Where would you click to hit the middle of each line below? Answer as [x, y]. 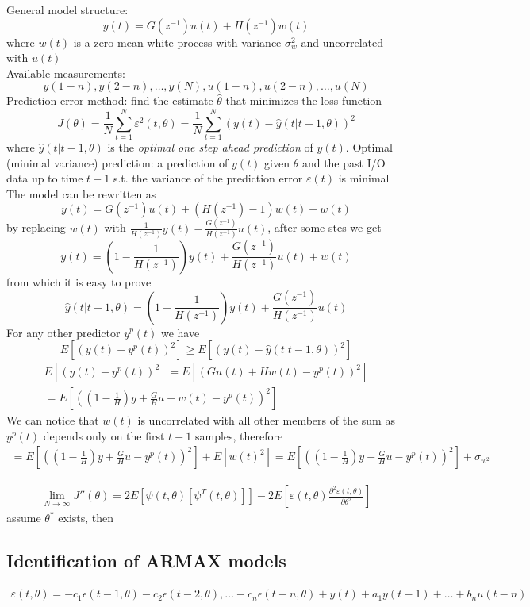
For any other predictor [63, 332]
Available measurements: [66, 73]
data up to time [45, 178]
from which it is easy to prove [79, 281]
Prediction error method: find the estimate [110, 100]
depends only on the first [104, 435]
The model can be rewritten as [81, 193]
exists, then [86, 518]
